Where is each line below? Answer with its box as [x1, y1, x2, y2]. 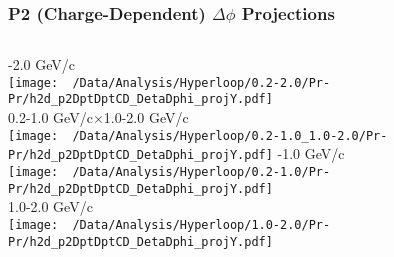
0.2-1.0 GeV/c [8, 107, 93, 128]
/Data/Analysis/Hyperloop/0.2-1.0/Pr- [72, 165, 331, 180]
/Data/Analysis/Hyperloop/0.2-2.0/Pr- [72, 75, 331, 90]
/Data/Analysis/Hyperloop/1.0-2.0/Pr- [72, 217, 331, 232]
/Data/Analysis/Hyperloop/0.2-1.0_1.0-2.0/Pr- [72, 128, 388, 143]
